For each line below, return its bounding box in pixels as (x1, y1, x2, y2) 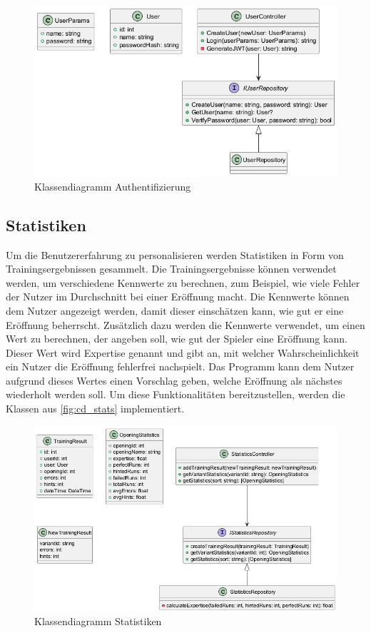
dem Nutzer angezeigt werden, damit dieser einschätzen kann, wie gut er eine (6, 303, 344, 318)
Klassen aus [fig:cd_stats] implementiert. (6, 401, 185, 416)
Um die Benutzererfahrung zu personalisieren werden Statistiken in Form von (6, 247, 344, 262)
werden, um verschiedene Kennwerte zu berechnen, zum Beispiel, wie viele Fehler (6, 275, 360, 290)
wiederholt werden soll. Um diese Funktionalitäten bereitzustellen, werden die (6, 387, 345, 402)
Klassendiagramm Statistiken (34, 614, 162, 629)
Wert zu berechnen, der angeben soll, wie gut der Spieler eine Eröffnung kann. (6, 331, 347, 346)
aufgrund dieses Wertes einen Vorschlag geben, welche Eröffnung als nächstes (6, 373, 342, 388)
